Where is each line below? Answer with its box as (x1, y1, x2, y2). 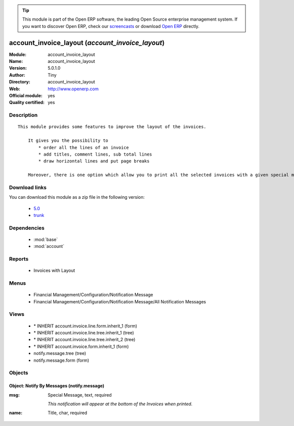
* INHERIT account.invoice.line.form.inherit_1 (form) (33, 323, 137, 329)
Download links (9, 184, 47, 191)
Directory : (9, 79, 30, 85)
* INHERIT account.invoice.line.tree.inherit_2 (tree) (33, 337, 136, 343)
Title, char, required (48, 410, 88, 416)
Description (9, 112, 38, 119)
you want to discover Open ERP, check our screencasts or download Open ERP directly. (22, 23, 199, 29)
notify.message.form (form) (33, 357, 89, 363)
